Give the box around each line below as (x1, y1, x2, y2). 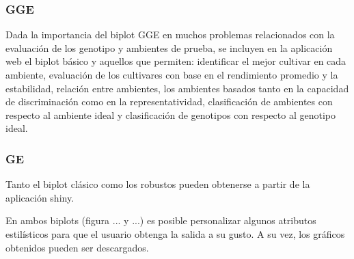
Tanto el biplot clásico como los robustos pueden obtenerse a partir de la (5, 177, 310, 191)
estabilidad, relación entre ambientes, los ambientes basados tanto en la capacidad (5, 81, 349, 95)
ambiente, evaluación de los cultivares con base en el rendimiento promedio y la (5, 68, 338, 81)
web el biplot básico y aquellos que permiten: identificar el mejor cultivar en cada (5, 54, 346, 68)
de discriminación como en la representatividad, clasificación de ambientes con (5, 94, 333, 109)
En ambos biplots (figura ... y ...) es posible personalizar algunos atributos (5, 213, 316, 228)
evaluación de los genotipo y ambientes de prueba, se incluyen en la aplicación (5, 40, 333, 55)
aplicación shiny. (5, 190, 74, 204)
